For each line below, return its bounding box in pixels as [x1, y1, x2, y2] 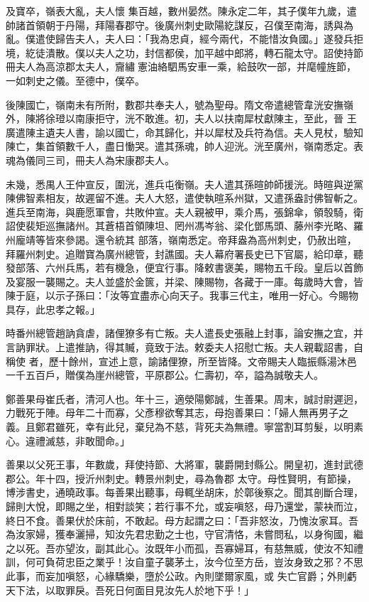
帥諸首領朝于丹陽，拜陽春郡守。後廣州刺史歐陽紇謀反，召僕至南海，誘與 [6, 17, 343, 32]
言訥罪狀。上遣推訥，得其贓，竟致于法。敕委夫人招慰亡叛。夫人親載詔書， [6, 340, 353, 355]
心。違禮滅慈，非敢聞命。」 [6, 433, 130, 448]
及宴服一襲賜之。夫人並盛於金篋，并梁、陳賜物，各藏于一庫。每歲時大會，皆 [6, 274, 363, 289]
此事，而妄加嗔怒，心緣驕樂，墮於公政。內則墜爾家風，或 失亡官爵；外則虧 [6, 568, 357, 583]
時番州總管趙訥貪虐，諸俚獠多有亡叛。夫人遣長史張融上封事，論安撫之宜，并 [6, 326, 363, 340]
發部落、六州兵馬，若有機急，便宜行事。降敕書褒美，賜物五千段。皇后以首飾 [6, 260, 363, 275]
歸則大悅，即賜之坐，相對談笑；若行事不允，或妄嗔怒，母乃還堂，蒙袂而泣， [6, 499, 363, 513]
